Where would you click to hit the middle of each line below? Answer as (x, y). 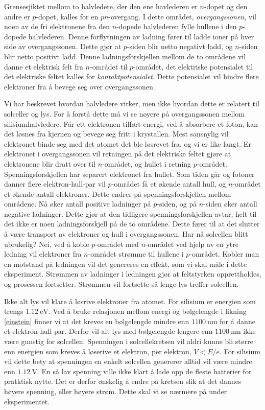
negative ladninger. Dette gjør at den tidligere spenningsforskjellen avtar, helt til (130, 213)
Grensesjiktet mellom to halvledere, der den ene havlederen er (101, 6)
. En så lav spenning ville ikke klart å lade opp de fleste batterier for (144, 371)
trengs (14, 311)
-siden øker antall (230, 204)
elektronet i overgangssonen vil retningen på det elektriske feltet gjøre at (118, 154)
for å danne (237, 321)
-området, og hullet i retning (147, 163)
